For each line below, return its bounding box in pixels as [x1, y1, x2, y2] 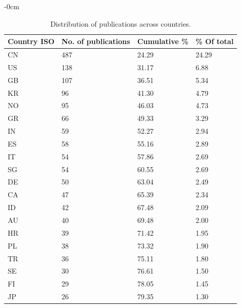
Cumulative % [137, 36, 189, 47]
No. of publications [62, 36, 130, 47]
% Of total [195, 36, 234, 47]
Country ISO [8, 36, 55, 47]
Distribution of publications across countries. [50, 18, 191, 29]
